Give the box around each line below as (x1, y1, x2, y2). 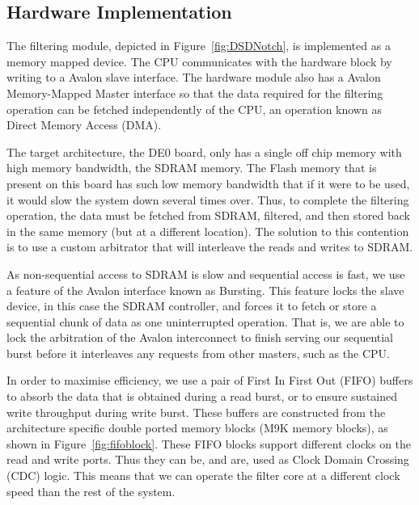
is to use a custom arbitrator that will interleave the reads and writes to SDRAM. (6, 238, 413, 255)
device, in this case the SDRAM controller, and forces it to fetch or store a (6, 297, 377, 314)
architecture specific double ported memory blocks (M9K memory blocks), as (6, 419, 388, 436)
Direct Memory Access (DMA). (6, 116, 162, 133)
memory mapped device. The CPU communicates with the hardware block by (6, 53, 392, 69)
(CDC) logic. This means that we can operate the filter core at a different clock (6, 467, 400, 484)
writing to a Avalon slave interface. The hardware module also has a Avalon (6, 69, 381, 86)
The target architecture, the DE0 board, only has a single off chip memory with (6, 143, 402, 160)
